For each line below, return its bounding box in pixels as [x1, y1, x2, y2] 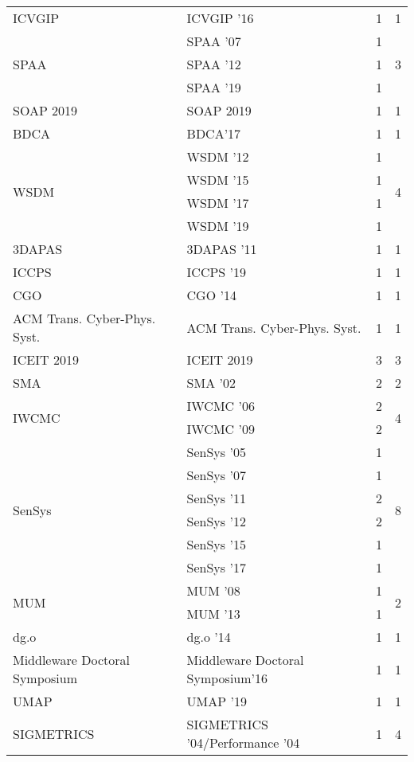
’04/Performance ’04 [186, 733, 300, 752]
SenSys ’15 [186, 535, 246, 553]
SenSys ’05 [186, 443, 246, 461]
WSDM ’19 [186, 217, 249, 235]
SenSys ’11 [186, 489, 246, 507]
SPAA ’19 [186, 78, 241, 96]
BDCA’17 [186, 124, 241, 143]
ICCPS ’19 [186, 263, 247, 281]
